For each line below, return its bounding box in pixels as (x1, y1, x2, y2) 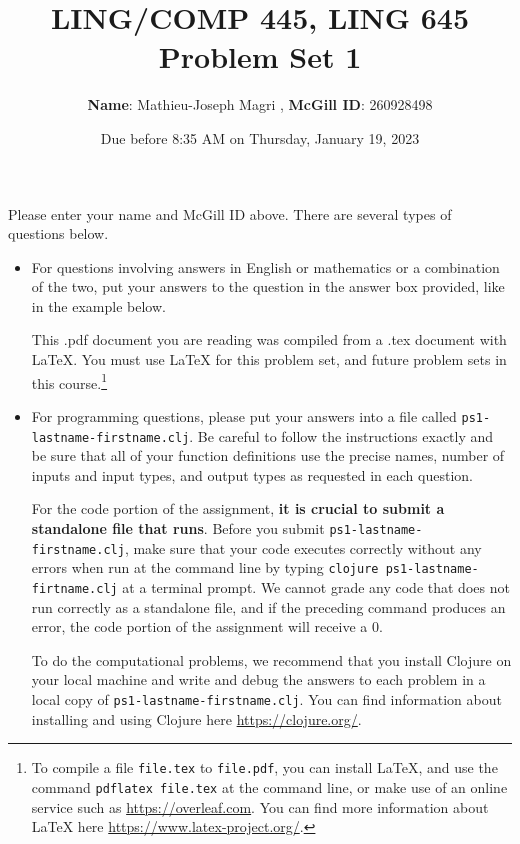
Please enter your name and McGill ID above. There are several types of (8, 203, 452, 224)
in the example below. (31, 295, 166, 316)
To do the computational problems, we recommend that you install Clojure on (31, 649, 512, 670)
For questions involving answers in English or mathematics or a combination (31, 256, 500, 277)
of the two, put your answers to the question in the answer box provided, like (31, 276, 505, 297)
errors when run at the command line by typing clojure (31, 557, 379, 578)
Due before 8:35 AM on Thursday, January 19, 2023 (100, 127, 420, 148)
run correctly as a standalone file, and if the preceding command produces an (31, 596, 506, 617)
